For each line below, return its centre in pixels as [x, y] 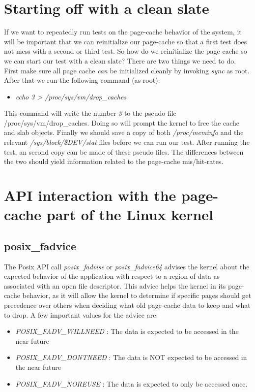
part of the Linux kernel [130, 214]
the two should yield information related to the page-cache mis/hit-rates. [114, 161]
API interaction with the [90, 195]
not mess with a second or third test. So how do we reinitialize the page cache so [126, 51]
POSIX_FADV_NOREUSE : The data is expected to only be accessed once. [131, 383]
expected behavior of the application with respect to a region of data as [112, 276]
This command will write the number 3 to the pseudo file [90, 113]
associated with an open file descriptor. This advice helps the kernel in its [115, 285]
